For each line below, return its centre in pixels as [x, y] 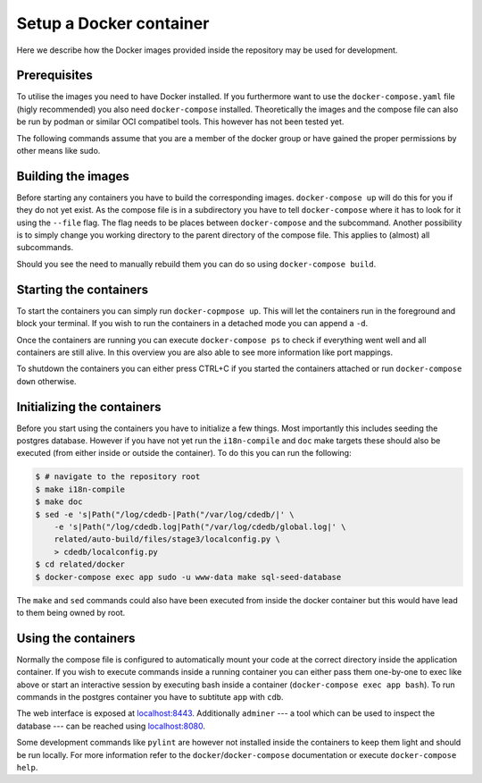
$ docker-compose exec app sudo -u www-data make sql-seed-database [188, 577]
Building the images [73, 176]
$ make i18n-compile [80, 489]
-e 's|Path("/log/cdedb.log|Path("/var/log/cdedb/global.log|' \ [200, 526]
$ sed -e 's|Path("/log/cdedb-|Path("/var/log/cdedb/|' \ [165, 514]
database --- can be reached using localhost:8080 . [111, 726]
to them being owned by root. [71, 612]
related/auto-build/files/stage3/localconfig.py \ [167, 539]
